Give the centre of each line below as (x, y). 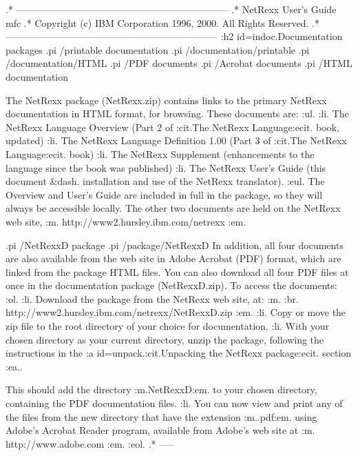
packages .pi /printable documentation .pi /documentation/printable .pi (158, 49)
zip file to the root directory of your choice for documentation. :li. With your (168, 326)
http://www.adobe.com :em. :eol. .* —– (90, 443)
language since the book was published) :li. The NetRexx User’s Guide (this (166, 167)
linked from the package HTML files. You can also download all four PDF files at (177, 271)
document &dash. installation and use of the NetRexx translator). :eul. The (165, 181)
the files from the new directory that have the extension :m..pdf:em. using (161, 416)
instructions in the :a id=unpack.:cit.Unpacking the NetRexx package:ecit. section (179, 353)
